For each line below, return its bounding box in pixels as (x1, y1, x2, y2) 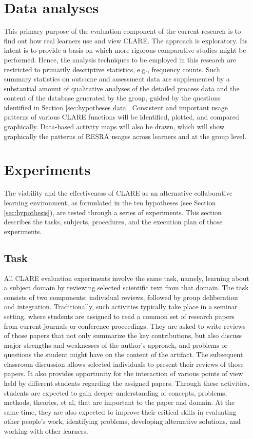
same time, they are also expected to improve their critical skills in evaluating (4, 406, 236, 417)
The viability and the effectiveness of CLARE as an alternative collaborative (4, 188, 233, 198)
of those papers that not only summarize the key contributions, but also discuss (4, 330, 242, 340)
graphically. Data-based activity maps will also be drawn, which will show (4, 121, 225, 132)
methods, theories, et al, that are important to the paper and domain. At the (4, 397, 235, 407)
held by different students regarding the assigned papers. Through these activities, (4, 378, 250, 388)
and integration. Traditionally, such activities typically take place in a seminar (4, 301, 238, 312)
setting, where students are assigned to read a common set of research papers (4, 311, 234, 321)
